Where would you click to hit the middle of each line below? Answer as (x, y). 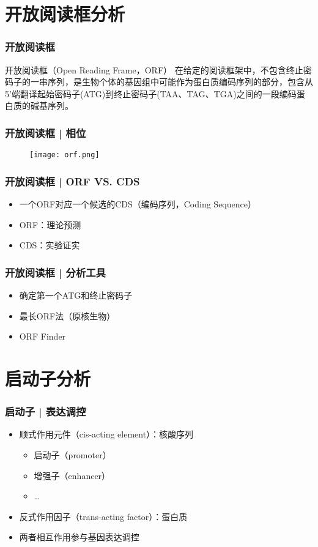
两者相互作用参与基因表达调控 (79, 537)
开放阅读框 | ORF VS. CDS (72, 181)
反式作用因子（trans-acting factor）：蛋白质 (103, 516)
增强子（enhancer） (72, 475)
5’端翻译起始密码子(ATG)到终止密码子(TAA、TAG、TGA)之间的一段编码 (151, 93)
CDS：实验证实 (50, 245)
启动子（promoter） (72, 455)
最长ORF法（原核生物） (67, 315)
